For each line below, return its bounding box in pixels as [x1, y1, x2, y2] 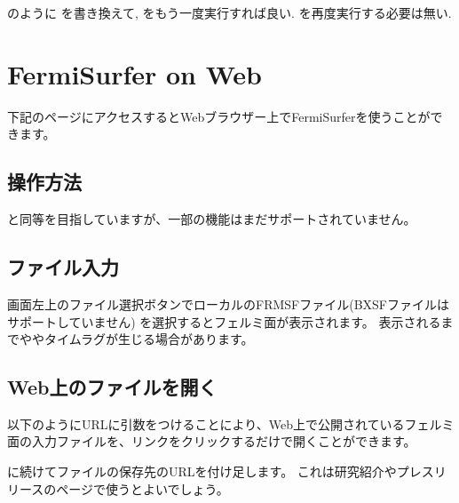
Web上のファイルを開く [7, 373, 218, 401]
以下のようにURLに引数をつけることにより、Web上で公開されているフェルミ [7, 414, 455, 433]
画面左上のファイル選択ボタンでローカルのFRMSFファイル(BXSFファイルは [7, 294, 449, 313]
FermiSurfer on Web [7, 55, 262, 92]
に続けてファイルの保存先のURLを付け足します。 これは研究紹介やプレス [7, 462, 434, 481]
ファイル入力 [7, 253, 119, 281]
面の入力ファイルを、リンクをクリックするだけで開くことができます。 [7, 432, 416, 451]
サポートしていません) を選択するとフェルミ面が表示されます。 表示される [7, 312, 441, 331]
